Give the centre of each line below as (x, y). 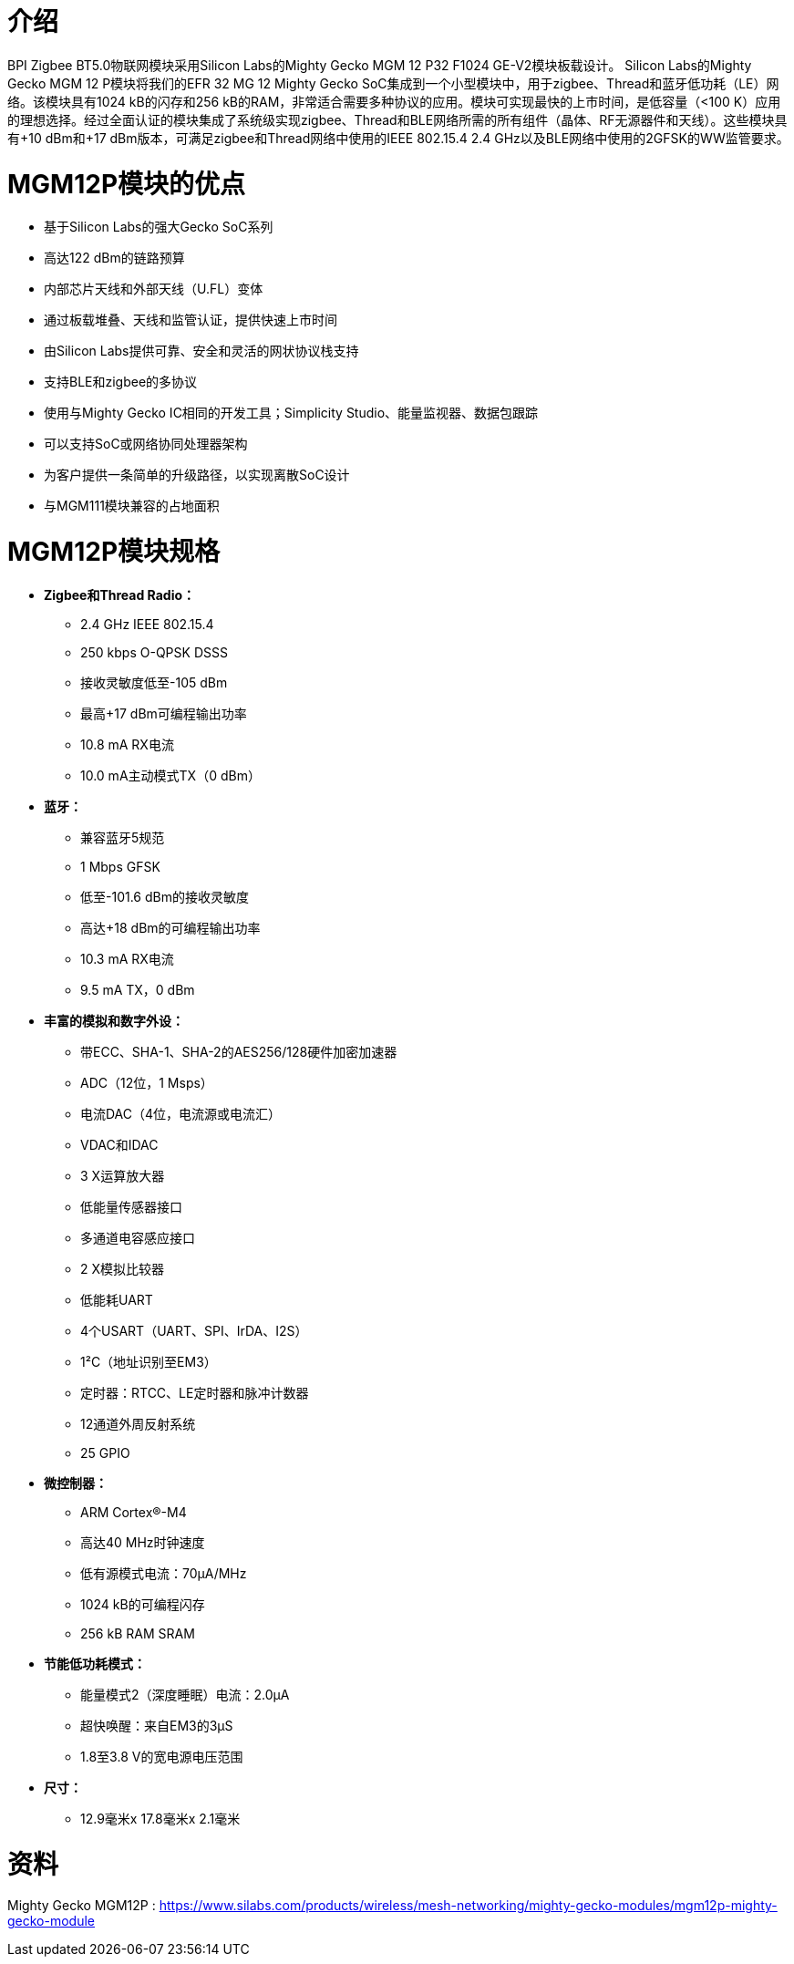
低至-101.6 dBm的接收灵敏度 (165, 896)
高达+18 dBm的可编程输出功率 (170, 927)
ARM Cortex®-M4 (134, 1512)
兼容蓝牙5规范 (123, 837)
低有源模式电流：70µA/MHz (164, 1573)
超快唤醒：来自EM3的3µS (157, 1725)
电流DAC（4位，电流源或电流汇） (181, 1113)
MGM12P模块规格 (114, 552)
